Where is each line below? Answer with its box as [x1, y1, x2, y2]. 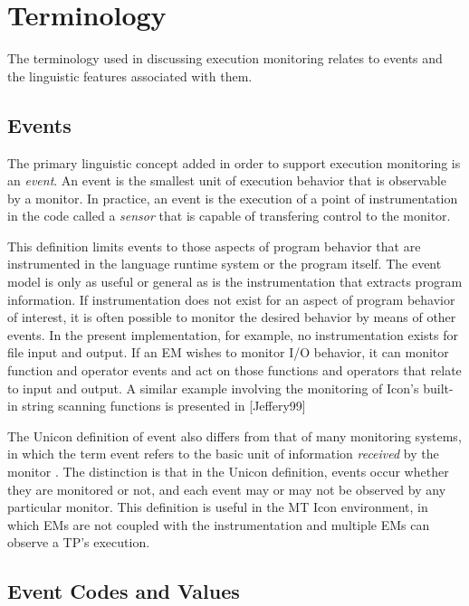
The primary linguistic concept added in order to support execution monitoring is [7, 153, 461, 172]
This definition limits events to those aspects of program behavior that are [7, 236, 421, 255]
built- [423, 378, 454, 397]
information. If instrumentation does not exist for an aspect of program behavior [7, 289, 455, 308]
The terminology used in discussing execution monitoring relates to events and [7, 49, 443, 68]
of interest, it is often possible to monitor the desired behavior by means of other [7, 308, 456, 327]
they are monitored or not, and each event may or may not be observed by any [7, 479, 446, 498]
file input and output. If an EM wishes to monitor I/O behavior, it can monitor [7, 343, 449, 362]
